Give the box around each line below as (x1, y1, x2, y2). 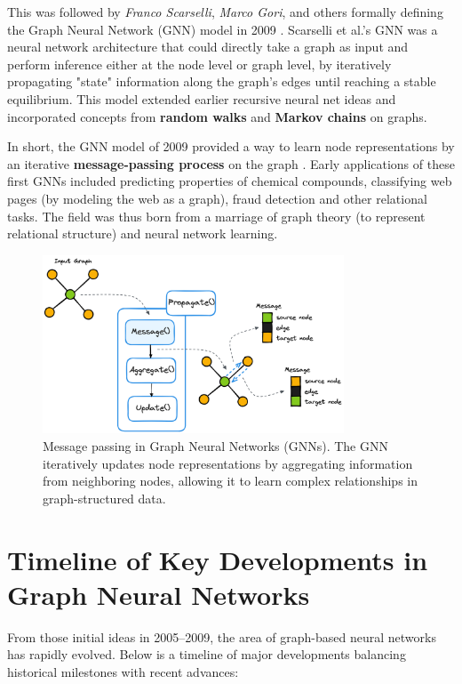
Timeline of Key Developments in (7, 541, 428, 577)
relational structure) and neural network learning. (7, 224, 278, 243)
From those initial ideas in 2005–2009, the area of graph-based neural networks (7, 627, 436, 646)
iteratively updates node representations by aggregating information (43, 454, 413, 472)
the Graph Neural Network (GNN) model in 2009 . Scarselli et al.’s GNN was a (7, 20, 438, 38)
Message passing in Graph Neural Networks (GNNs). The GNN (43, 437, 388, 455)
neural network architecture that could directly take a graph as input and (7, 37, 409, 56)
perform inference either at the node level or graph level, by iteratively (7, 54, 392, 73)
